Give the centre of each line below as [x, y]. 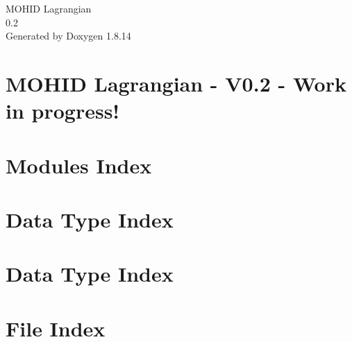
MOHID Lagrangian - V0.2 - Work [176, 83]
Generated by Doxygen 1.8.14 [68, 36]
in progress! [63, 111]
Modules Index [79, 165]
